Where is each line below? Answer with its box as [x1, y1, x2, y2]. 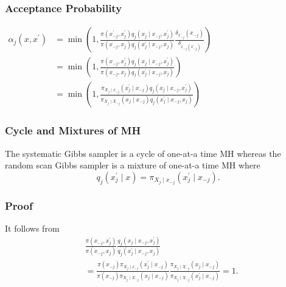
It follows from [5, 222, 60, 235]
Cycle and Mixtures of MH [5, 123, 141, 138]
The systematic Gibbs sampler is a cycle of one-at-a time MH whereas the [5, 147, 281, 159]
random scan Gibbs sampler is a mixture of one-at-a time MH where [5, 159, 260, 171]
